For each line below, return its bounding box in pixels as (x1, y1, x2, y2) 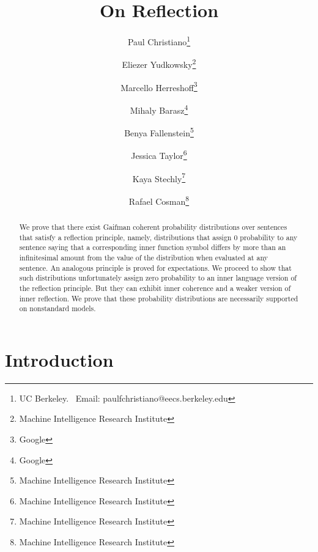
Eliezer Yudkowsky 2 (122, 56, 196, 71)
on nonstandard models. (19, 303, 96, 314)
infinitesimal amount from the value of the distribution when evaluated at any (19, 252, 268, 262)
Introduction (5, 347, 114, 372)
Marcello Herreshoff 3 (120, 79, 198, 94)
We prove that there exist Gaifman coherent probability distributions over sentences (19, 221, 287, 232)
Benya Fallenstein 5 (124, 125, 194, 139)
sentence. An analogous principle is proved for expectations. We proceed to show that (19, 262, 292, 273)
